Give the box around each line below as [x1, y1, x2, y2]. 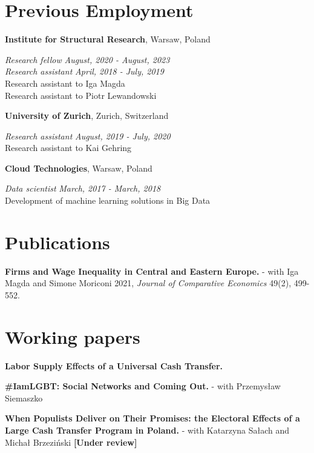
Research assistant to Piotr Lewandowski [5, 89, 157, 101]
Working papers [5, 324, 140, 349]
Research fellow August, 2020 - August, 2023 [5, 53, 170, 65]
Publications [5, 229, 110, 254]
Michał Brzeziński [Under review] [5, 435, 137, 448]
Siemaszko [5, 391, 43, 404]
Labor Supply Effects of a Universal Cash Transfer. [5, 359, 223, 372]
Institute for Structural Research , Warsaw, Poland [5, 33, 211, 45]
